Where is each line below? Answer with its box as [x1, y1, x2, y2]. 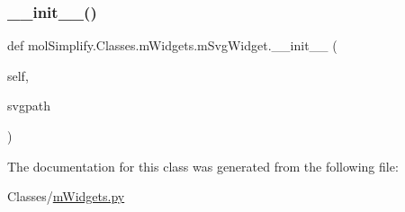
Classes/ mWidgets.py [7, 187, 125, 206]
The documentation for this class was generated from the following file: [7, 156, 399, 175]
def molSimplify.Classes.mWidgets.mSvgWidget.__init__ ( [7, 36, 337, 55]
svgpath [7, 96, 50, 115]
